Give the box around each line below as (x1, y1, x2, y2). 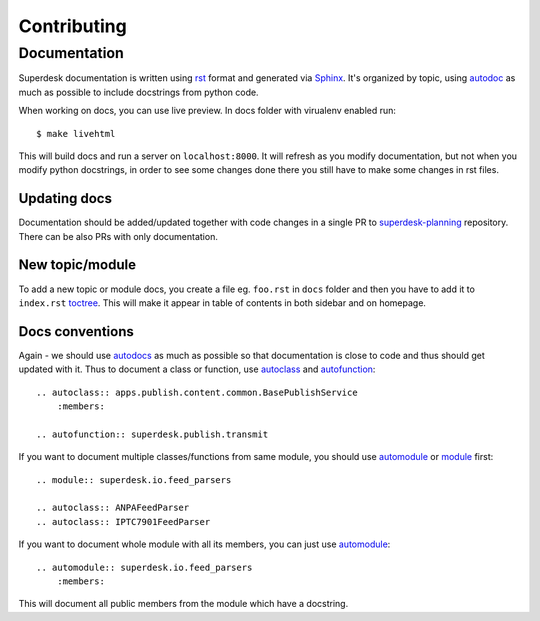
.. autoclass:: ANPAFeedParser (36, 502, 190, 514)
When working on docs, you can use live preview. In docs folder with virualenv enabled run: (18, 105, 397, 117)
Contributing (18, 15, 127, 37)
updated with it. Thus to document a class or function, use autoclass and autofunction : (18, 363, 376, 375)
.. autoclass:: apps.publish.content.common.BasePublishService (36, 386, 359, 398)
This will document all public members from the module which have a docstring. (18, 598, 349, 610)
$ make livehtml (36, 128, 116, 139)
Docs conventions (18, 323, 134, 340)
